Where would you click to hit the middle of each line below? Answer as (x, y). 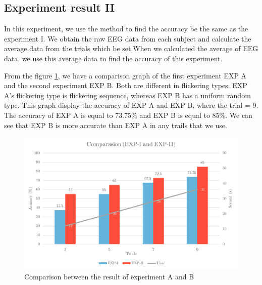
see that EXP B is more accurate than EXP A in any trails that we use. (116, 125)
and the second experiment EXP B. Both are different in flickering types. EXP (126, 85)
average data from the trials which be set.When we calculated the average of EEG (131, 48)
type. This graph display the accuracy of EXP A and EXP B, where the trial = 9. (131, 105)
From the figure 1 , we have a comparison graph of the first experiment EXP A (125, 75)
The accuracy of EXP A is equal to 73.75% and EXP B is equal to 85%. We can (128, 115)
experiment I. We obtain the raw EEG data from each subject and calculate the (128, 38)
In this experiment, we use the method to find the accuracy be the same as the (126, 29)
